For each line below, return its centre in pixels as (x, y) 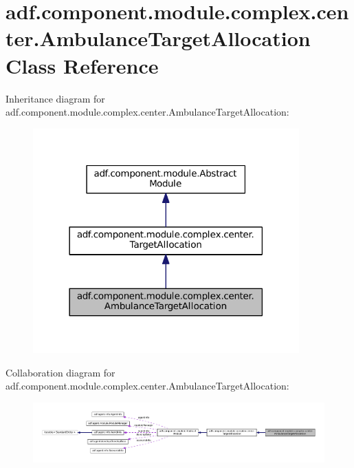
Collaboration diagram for (60, 372)
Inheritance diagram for (55, 98)
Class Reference (82, 65)
